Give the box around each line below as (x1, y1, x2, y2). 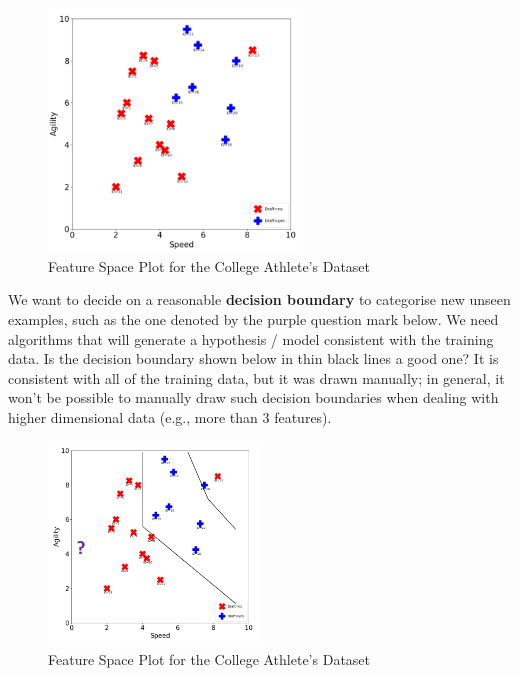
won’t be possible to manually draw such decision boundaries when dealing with (8, 387, 499, 408)
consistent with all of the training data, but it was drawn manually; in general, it (8, 367, 505, 388)
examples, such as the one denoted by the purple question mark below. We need (8, 309, 499, 330)
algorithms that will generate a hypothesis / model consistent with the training (8, 328, 494, 349)
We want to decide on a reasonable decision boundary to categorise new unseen (8, 289, 511, 310)
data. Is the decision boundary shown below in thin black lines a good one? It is (8, 348, 499, 369)
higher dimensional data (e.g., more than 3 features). (8, 406, 332, 427)
